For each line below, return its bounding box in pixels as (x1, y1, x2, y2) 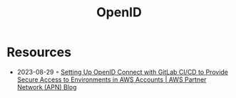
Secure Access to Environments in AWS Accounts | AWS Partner (16, 75, 207, 84)
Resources (6, 44, 72, 60)
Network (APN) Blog (16, 82, 77, 91)
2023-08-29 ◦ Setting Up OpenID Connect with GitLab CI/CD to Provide (16, 67, 229, 76)
